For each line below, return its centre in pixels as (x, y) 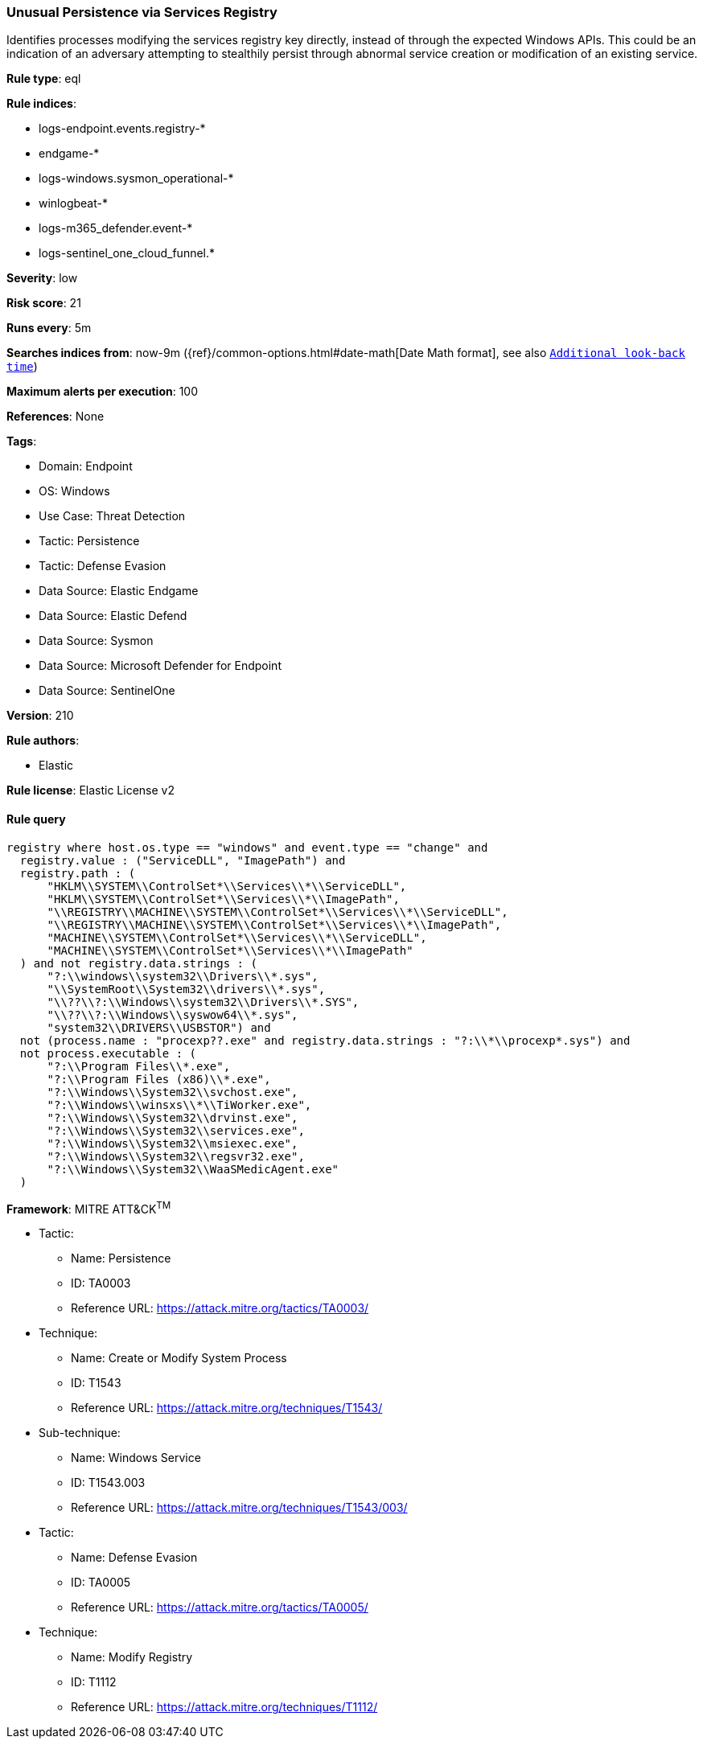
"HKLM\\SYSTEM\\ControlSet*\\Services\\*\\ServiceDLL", (227, 886)
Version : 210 (40, 716)
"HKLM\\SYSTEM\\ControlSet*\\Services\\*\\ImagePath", (223, 899)
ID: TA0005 (101, 1583)
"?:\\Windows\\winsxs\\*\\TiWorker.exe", (179, 1104)
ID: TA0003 (101, 1283)
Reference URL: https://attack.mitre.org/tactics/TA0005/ (220, 1607)
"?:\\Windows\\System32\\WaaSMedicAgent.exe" (193, 1169)
